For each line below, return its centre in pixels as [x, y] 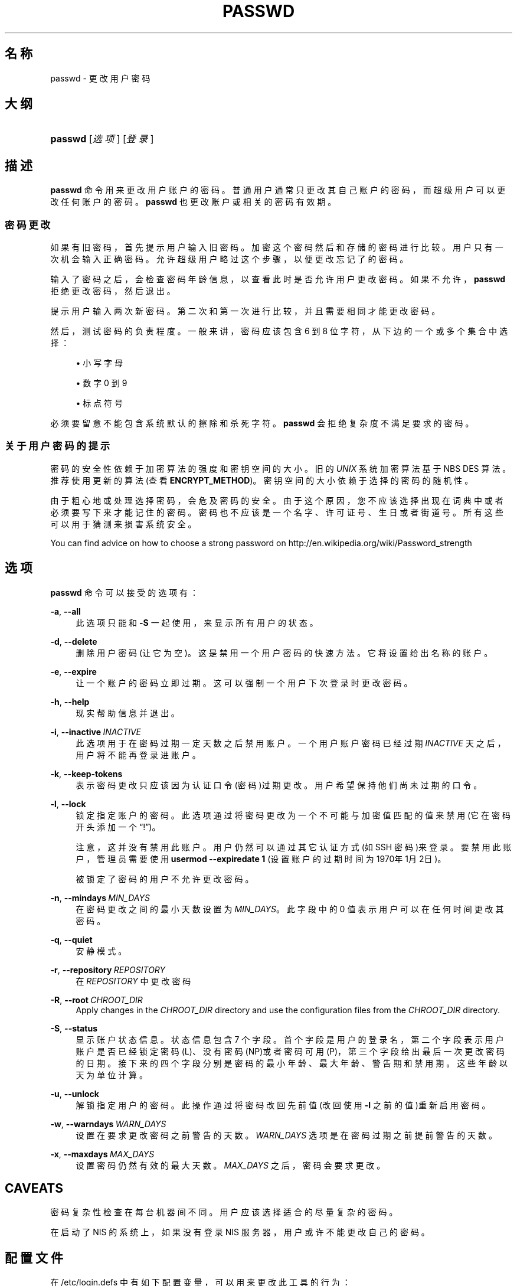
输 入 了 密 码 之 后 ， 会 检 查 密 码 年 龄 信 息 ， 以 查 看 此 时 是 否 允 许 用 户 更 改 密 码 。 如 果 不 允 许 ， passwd [278, 279]
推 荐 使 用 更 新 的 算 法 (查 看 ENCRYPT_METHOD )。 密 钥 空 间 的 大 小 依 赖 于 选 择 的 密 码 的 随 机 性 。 [262, 480]
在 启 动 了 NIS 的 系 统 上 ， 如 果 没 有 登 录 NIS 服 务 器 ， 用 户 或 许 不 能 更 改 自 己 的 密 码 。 [240, 1232]
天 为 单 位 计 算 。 [112, 1075]
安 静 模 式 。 [101, 951]
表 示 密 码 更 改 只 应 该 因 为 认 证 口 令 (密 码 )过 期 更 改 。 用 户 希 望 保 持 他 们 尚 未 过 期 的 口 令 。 [279, 785]
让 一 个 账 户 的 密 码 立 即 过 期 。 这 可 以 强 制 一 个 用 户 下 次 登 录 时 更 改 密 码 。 [244, 683]
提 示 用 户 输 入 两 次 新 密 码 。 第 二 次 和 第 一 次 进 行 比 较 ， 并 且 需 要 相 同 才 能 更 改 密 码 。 [245, 311]
